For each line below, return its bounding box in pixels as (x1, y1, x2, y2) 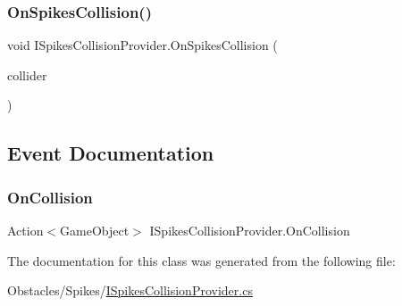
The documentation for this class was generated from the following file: (7, 251, 396, 269)
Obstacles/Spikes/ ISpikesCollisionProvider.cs (7, 281, 253, 300)
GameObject (60, 221, 130, 239)
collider (7, 65, 47, 84)
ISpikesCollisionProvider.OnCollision (149, 221, 350, 239)
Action (7, 221, 44, 239)
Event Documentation (7, 139, 214, 167)
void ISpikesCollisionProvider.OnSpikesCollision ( (7, 36, 278, 54)
